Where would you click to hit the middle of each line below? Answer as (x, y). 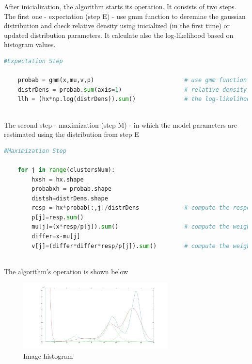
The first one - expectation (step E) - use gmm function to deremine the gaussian (125, 16)
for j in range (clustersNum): (66, 170)
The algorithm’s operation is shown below (66, 271)
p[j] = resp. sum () (58, 217)
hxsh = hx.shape (58, 179)
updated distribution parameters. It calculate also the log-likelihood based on (119, 35)
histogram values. (30, 44)
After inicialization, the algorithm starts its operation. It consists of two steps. (120, 6)
